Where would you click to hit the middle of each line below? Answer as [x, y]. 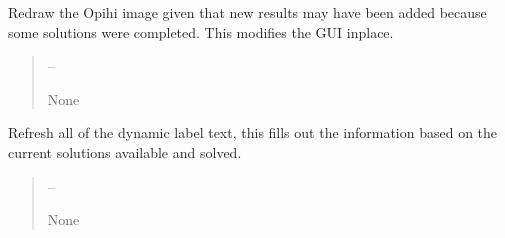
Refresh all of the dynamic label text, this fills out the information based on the [253, 132]
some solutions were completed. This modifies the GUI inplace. [201, 31]
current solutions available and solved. [125, 151]
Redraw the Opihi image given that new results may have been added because [247, 12]
